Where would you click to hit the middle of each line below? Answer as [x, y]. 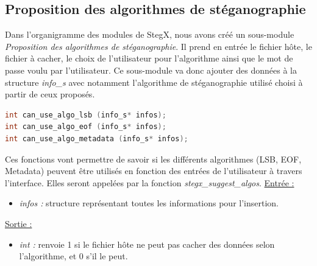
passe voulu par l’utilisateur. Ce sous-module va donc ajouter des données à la [151, 70]
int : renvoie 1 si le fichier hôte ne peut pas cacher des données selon [147, 244]
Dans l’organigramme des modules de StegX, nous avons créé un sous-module [150, 34]
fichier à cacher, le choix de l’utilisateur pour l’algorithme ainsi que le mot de [149, 58]
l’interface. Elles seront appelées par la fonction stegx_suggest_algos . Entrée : [150, 182]
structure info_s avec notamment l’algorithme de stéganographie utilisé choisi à [154, 82]
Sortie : [19, 223]
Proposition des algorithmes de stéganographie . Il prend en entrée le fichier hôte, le [158, 46]
